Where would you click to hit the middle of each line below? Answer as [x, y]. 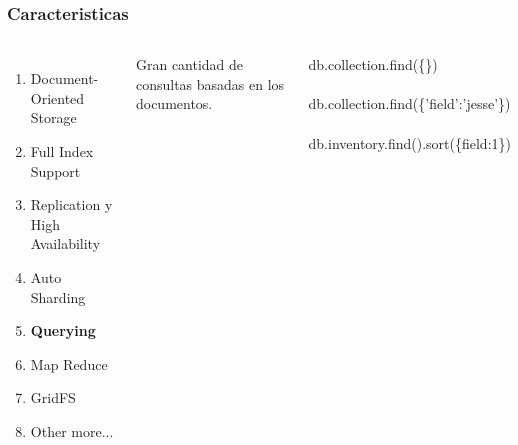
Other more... [72, 430]
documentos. [174, 103]
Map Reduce [69, 363]
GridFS [53, 397]
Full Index [62, 151]
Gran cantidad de [189, 64]
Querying [63, 330]
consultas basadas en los [210, 83]
